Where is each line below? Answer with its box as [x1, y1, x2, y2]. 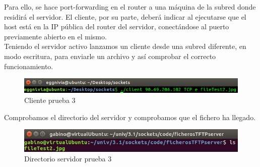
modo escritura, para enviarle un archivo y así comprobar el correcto [4, 50, 216, 61]
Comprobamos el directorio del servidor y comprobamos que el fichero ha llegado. [4, 112, 256, 122]
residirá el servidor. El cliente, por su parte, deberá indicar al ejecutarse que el [4, 11, 246, 22]
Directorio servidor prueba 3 [24, 153, 112, 164]
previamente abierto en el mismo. [4, 31, 107, 41]
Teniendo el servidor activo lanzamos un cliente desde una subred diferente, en [4, 41, 246, 51]
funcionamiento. [4, 61, 53, 71]
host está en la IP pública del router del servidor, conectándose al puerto [4, 21, 229, 32]
